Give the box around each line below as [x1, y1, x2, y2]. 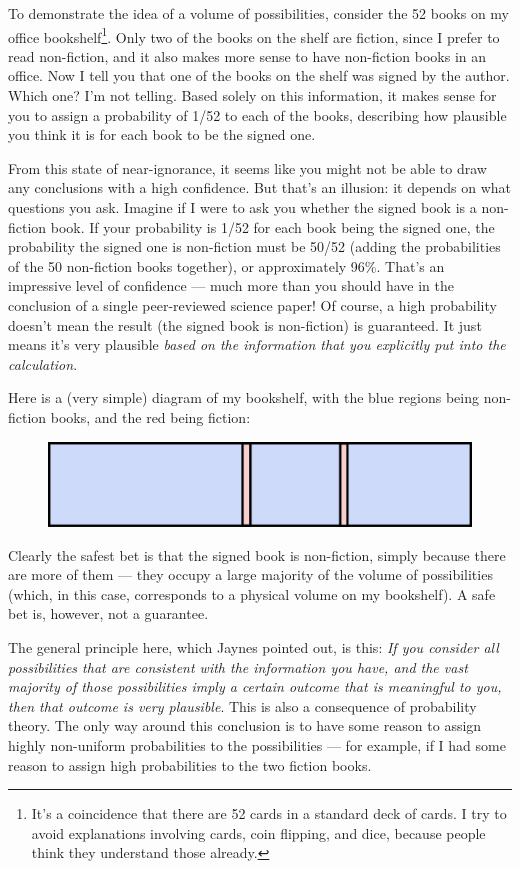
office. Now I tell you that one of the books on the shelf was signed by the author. [8, 65, 510, 86]
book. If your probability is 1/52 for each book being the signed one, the [50, 216, 495, 237]
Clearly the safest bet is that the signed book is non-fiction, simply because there [8, 544, 506, 565]
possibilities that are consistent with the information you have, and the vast [8, 656, 468, 677]
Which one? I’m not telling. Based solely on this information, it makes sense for [8, 85, 497, 106]
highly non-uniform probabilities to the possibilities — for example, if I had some [8, 734, 506, 755]
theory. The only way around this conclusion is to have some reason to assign [8, 715, 482, 736]
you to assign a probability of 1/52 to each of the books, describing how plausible [8, 104, 507, 125]
